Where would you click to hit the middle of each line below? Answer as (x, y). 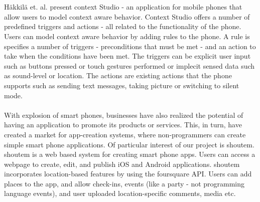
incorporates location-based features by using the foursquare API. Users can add (128, 174)
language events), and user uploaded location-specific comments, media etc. (120, 193)
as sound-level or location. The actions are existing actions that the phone (118, 75)
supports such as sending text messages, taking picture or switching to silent (122, 85)
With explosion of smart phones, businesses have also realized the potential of (124, 115)
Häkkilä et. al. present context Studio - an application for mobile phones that (123, 7)
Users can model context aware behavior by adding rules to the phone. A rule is (127, 36)
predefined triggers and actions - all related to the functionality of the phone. (123, 26)
